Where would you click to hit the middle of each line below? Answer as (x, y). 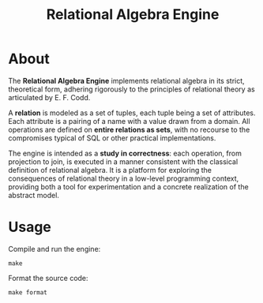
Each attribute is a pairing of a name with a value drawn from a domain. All (129, 121)
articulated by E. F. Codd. (49, 97)
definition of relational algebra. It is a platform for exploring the (110, 170)
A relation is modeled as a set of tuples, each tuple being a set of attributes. (132, 113)
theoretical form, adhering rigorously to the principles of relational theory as (131, 89)
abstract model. (34, 195)
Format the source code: (48, 278)
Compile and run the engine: (54, 249)
